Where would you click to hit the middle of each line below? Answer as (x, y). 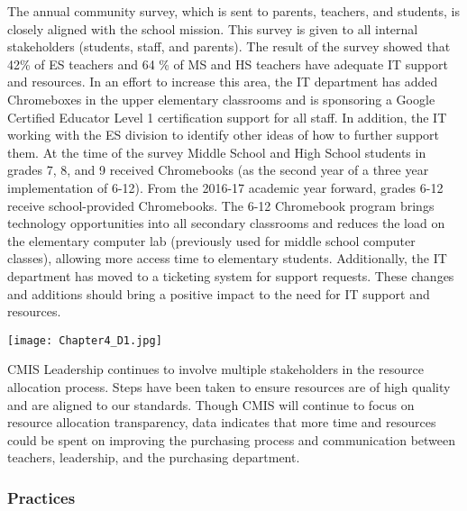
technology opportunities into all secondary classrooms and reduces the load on (226, 223)
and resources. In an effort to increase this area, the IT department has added (223, 82)
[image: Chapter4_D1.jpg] (85, 340)
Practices (41, 497)
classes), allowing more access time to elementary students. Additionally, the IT (227, 258)
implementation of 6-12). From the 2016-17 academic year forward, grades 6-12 (225, 187)
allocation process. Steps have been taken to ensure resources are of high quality (229, 386)
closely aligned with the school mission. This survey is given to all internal (213, 28)
